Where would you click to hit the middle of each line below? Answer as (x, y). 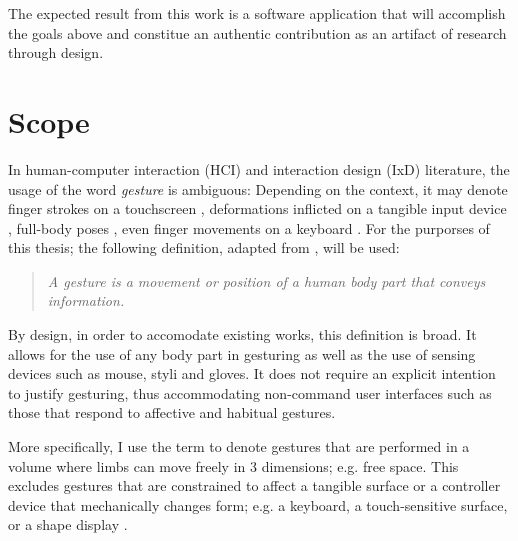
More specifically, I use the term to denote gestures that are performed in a (239, 446)
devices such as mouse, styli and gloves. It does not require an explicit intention (252, 373)
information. (86, 300)
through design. (56, 52)
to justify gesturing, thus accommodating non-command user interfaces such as (250, 392)
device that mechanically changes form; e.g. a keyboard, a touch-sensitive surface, (258, 504)
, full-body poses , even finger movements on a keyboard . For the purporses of (249, 227)
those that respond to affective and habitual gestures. (172, 412)
